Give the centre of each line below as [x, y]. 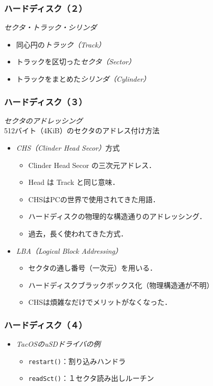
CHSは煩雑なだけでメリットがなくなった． [100, 302]
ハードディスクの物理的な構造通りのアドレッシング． [117, 216]
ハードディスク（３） [46, 101]
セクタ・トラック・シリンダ [51, 27]
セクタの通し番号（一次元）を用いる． [93, 268]
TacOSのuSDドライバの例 [58, 344]
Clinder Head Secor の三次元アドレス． [92, 165]
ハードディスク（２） [46, 8]
